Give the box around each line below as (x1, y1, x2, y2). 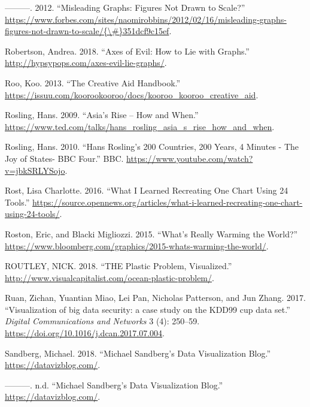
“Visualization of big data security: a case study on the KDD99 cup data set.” (5, 303, 290, 315)
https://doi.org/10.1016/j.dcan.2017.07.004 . (5, 327, 165, 339)
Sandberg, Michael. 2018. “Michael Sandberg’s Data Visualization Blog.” (5, 346, 271, 359)
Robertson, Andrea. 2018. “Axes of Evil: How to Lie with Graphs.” (5, 44, 250, 57)
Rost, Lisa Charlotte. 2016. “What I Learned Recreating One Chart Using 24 (5, 184, 288, 197)
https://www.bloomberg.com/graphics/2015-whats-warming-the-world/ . (5, 239, 269, 252)
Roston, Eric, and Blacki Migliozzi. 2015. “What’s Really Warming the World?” (5, 227, 298, 240)
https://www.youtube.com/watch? (126, 152, 253, 164)
